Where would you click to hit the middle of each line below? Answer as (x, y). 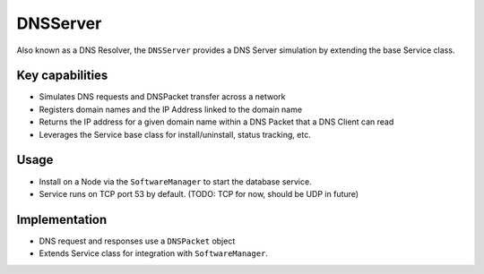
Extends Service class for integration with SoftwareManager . (154, 253)
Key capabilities (62, 76)
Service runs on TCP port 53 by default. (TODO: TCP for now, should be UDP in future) (199, 193)
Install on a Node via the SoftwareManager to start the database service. (176, 181)
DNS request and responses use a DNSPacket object (137, 241)
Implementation (62, 219)
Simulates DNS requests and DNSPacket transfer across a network (162, 97)
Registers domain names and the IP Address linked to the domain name (171, 109)
